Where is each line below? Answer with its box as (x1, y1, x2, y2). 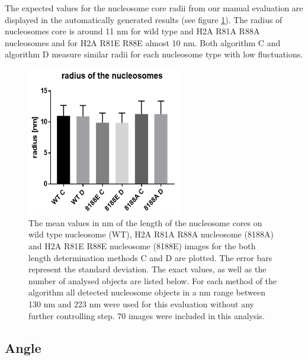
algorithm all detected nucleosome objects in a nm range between (28, 286, 265, 298)
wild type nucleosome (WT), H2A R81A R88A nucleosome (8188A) (28, 228, 274, 240)
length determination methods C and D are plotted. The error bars (28, 251, 272, 263)
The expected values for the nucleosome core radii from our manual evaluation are (5, 2, 303, 14)
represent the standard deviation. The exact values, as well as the (28, 263, 267, 275)
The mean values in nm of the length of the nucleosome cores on (28, 216, 262, 229)
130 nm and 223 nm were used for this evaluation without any (28, 297, 254, 310)
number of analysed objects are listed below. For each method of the (28, 274, 277, 287)
